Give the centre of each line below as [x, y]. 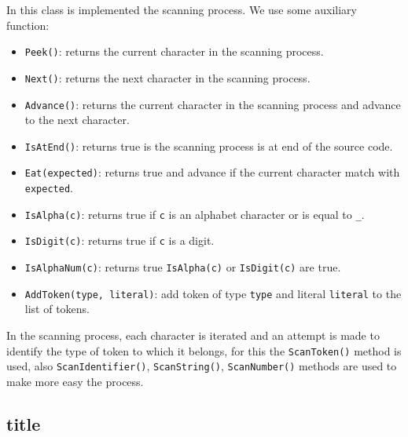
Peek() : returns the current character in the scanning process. [174, 51]
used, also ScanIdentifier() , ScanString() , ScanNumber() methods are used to [202, 366]
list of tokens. [57, 309]
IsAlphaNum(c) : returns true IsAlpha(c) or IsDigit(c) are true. [183, 267]
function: [28, 25]
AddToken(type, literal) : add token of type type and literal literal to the [213, 293]
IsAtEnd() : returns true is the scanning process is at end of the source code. [209, 146]
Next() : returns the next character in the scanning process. [167, 77]
